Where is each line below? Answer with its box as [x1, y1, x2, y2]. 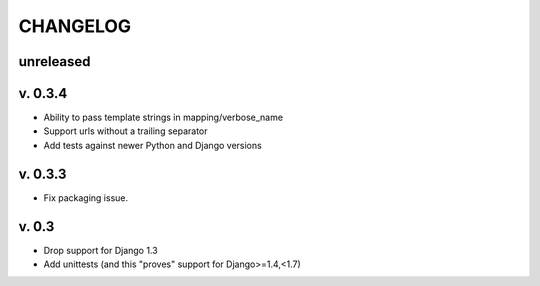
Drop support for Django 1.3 [43, 244, 159, 256]
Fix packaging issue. [43, 191, 129, 204]
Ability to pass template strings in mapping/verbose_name [43, 111, 284, 124]
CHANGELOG [18, 15, 132, 37]
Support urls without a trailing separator [43, 125, 209, 137]
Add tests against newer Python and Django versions [43, 139, 262, 151]
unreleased [18, 53, 91, 70]
